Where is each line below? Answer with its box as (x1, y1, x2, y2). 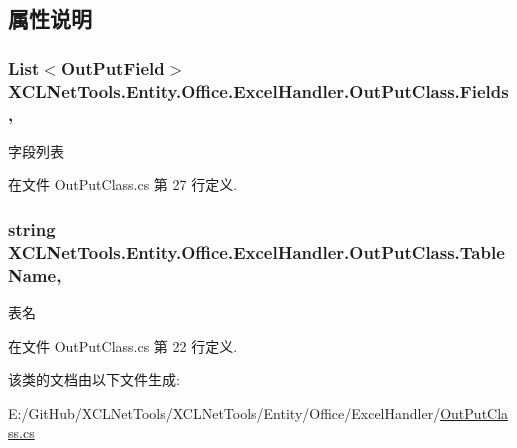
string (8, 216, 56, 241)
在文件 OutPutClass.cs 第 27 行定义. (8, 174, 238, 195)
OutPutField (60, 55, 165, 80)
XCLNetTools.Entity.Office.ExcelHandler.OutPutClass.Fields (8, 78, 509, 103)
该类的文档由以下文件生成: (8, 369, 180, 390)
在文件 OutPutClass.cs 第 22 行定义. (8, 335, 238, 356)
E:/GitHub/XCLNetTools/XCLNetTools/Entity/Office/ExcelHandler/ (8, 402, 441, 423)
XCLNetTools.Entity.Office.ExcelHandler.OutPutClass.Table (8, 239, 505, 264)
